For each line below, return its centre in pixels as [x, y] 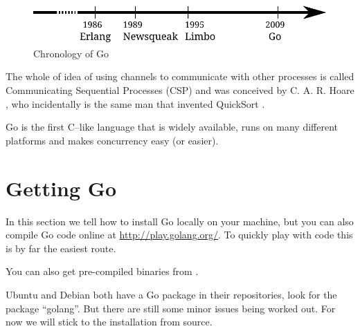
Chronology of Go [71, 53]
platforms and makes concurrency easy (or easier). [112, 140]
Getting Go [61, 188]
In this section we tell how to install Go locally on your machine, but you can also [180, 221]
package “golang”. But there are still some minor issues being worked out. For [171, 308]
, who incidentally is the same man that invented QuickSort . [135, 103]
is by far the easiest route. [61, 248]
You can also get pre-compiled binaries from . [102, 271]
